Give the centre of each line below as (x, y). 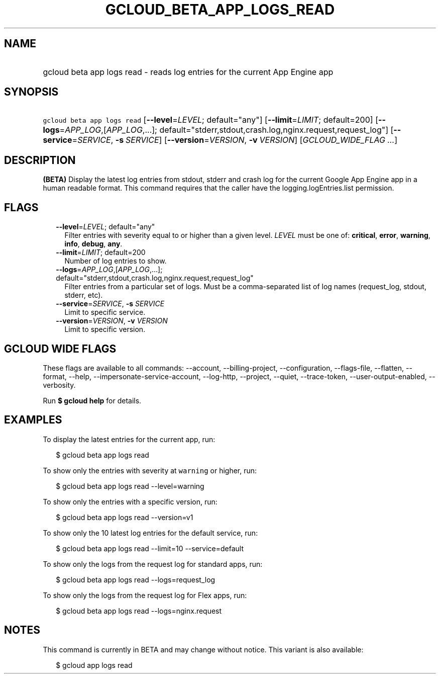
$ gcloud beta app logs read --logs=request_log (136, 579)
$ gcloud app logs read (94, 665)
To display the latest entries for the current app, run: (129, 439)
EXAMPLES (33, 420)
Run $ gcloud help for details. (92, 400)
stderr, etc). (84, 295)
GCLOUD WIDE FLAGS (60, 349)
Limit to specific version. (105, 329)
